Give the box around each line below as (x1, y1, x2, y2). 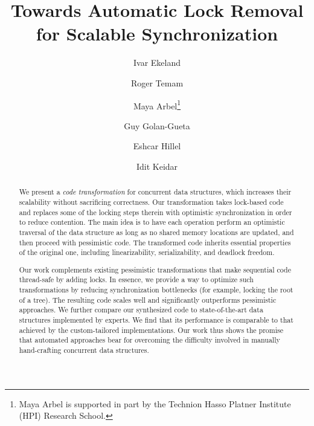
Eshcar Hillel (133, 140, 181, 152)
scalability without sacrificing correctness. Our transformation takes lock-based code (19, 196, 284, 207)
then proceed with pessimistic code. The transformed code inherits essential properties (19, 237, 291, 247)
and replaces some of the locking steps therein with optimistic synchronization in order (19, 207, 292, 217)
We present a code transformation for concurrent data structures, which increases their (19, 187, 292, 197)
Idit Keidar (136, 160, 178, 172)
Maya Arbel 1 (133, 97, 181, 112)
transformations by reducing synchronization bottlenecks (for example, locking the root (19, 285, 293, 295)
